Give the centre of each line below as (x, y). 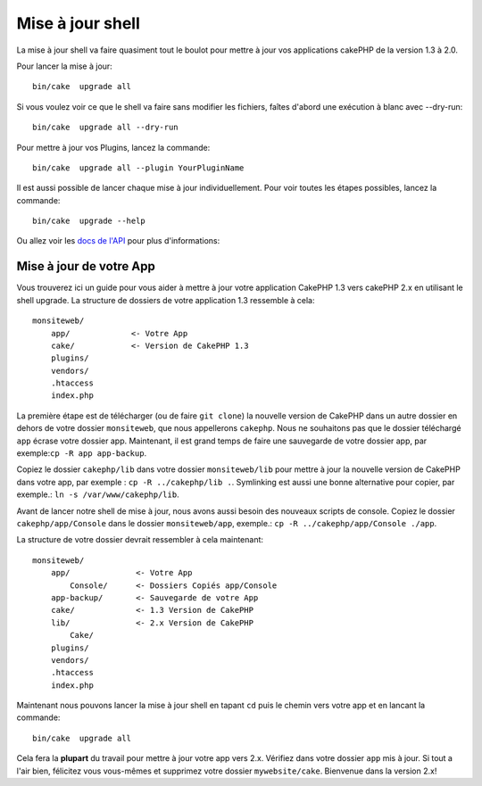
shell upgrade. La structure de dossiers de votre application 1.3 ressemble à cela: (166, 300)
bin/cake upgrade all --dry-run (105, 128)
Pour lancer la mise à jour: (65, 66)
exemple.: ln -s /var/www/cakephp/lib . (98, 494)
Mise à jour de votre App (86, 266)
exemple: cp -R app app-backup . (82, 453)
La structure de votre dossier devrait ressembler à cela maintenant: (140, 540)
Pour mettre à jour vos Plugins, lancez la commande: (113, 147)
